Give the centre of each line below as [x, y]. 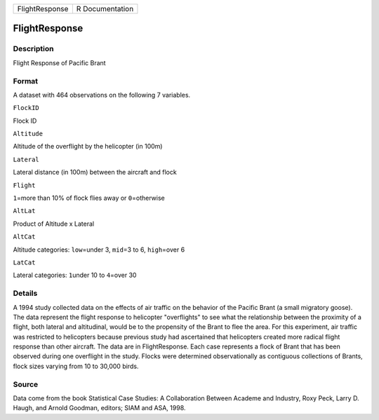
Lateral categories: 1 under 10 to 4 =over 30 [75, 275]
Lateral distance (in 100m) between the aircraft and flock [95, 172]
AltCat [24, 237]
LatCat [24, 262]
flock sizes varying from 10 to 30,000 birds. [76, 366]
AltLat [24, 211]
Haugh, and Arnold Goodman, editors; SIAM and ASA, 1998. [99, 408]
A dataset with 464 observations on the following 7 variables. [102, 95]
